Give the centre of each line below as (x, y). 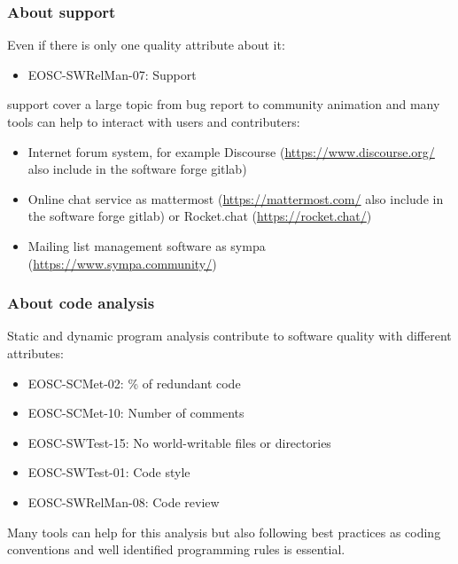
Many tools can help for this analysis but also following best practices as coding (224, 532)
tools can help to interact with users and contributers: (154, 121)
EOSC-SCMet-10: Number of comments (136, 413)
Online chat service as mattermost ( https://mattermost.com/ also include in (236, 198)
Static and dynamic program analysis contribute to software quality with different (229, 336)
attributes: (35, 352)
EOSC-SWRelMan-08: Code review (124, 501)
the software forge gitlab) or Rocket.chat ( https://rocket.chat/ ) (200, 216)
